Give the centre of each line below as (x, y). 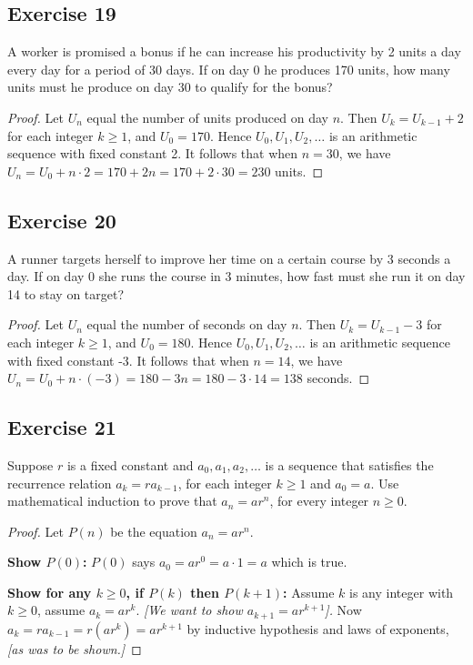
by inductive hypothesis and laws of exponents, (318, 628)
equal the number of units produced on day (207, 117)
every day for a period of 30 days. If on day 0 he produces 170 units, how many (229, 69)
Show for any (50, 592)
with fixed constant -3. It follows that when (128, 360)
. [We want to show (189, 610)
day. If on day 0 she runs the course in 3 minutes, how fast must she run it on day (236, 276)
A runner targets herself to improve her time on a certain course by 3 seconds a (229, 258)
